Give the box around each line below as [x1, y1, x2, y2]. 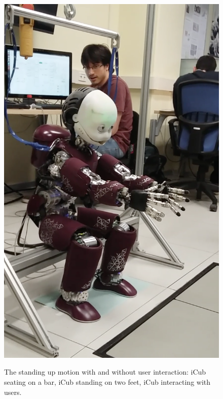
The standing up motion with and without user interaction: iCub [4, 366, 206, 377]
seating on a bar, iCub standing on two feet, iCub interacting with [4, 376, 211, 387]
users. [4, 386, 22, 397]
